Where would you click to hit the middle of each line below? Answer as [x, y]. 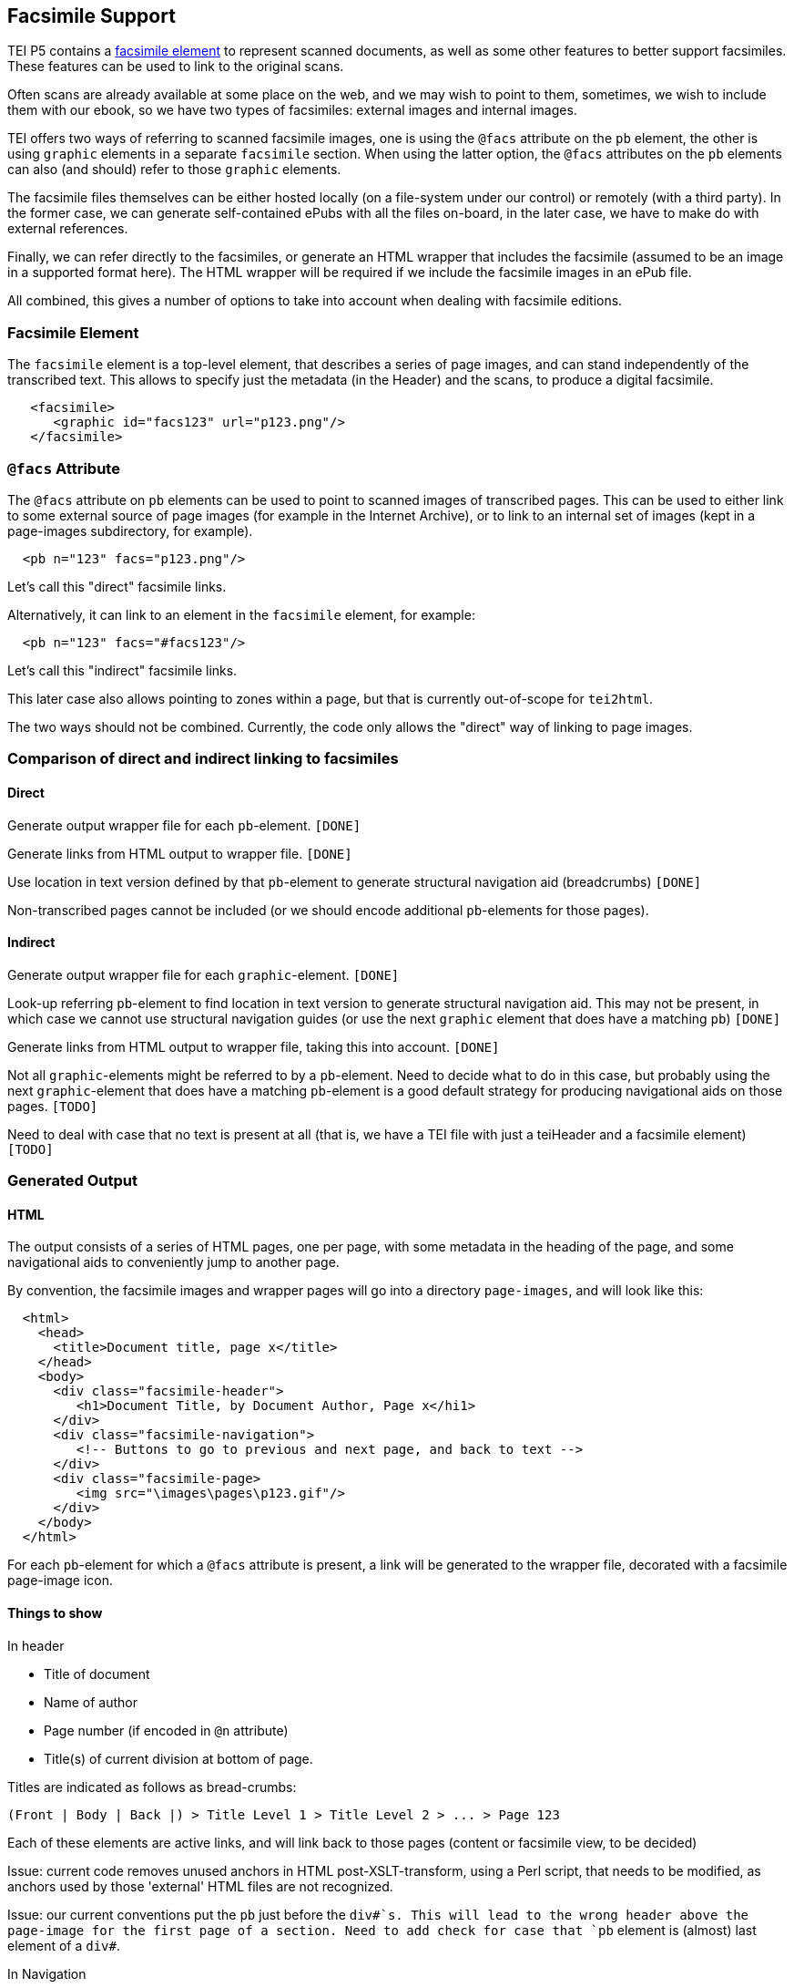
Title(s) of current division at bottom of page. [178, 1758]
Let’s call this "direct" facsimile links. [117, 586]
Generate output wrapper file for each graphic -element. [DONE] [204, 974]
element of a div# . [64, 1945]
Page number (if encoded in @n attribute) [166, 1730]
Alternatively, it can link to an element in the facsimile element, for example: [241, 614]
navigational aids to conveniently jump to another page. [173, 1262]
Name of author [91, 1702]
